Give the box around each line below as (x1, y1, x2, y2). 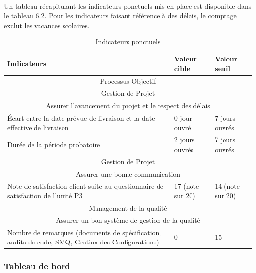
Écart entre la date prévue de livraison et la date (7, 112, 155, 122)
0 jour (174, 112, 192, 122)
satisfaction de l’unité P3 (7, 190, 83, 201)
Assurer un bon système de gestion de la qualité (56, 214, 200, 225)
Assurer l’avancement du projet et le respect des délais (46, 100, 210, 111)
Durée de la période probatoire (7, 139, 100, 150)
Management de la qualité (89, 202, 167, 212)
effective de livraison (7, 122, 69, 132)
